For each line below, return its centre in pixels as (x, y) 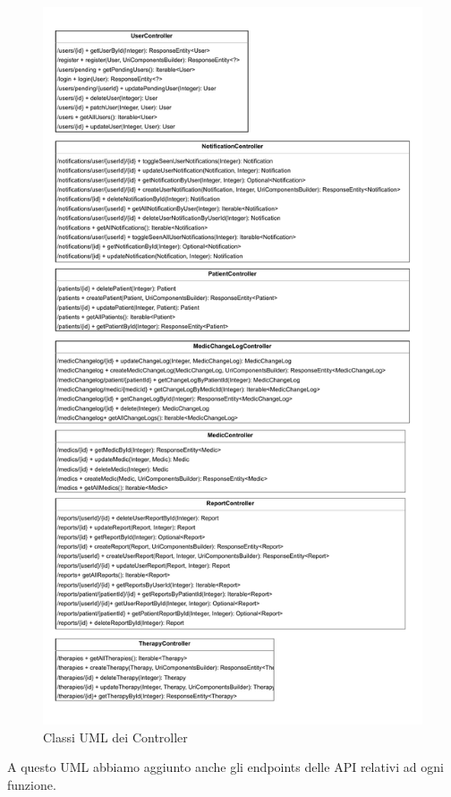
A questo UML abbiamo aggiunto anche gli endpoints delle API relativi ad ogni (225, 767)
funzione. (32, 784)
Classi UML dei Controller (115, 737)
